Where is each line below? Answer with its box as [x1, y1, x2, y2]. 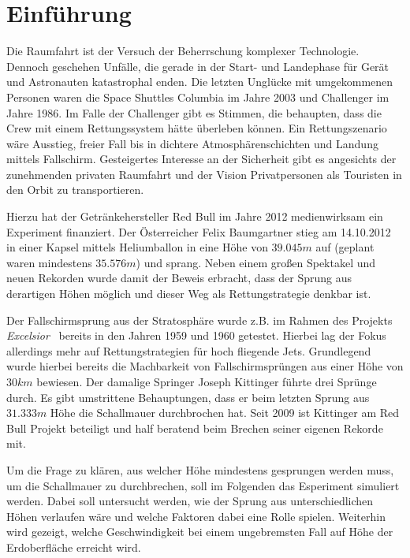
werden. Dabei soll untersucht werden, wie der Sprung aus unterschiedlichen [6, 493, 374, 509]
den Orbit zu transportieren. [6, 181, 144, 198]
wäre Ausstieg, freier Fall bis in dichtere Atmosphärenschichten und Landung [6, 135, 378, 151]
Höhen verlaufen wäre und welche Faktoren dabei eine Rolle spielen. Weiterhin [6, 508, 386, 524]
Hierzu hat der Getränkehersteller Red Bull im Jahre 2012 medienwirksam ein [6, 208, 383, 225]
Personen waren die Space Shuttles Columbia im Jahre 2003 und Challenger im [6, 88, 389, 105]
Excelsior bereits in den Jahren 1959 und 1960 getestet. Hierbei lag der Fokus [6, 327, 386, 344]
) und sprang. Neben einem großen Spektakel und [136, 254, 376, 270]
